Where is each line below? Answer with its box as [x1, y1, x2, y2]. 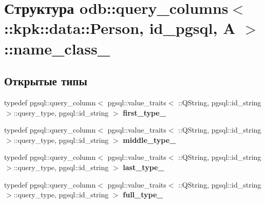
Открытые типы [4, 73, 87, 89]
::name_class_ [4, 38, 110, 59]
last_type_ [123, 161, 164, 172]
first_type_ [123, 107, 166, 118]
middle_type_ [123, 134, 176, 145]
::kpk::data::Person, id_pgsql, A [4, 17, 236, 39]
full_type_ [123, 189, 163, 200]
